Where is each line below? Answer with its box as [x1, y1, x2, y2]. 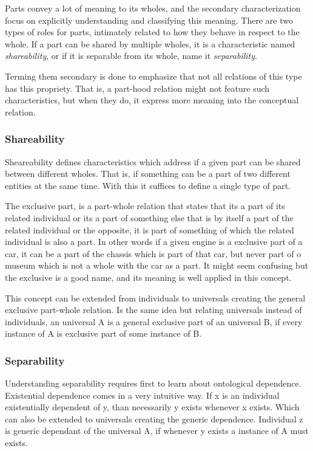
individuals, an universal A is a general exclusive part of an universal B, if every [5, 315, 303, 328]
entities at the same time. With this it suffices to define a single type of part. [5, 179, 291, 191]
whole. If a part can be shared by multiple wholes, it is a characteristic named [5, 37, 295, 50]
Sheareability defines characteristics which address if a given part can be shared [5, 155, 301, 168]
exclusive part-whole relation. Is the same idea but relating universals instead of [5, 303, 302, 316]
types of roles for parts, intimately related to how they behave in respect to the [5, 26, 300, 38]
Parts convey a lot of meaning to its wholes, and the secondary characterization [5, 2, 301, 14]
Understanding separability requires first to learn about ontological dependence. [5, 377, 301, 390]
